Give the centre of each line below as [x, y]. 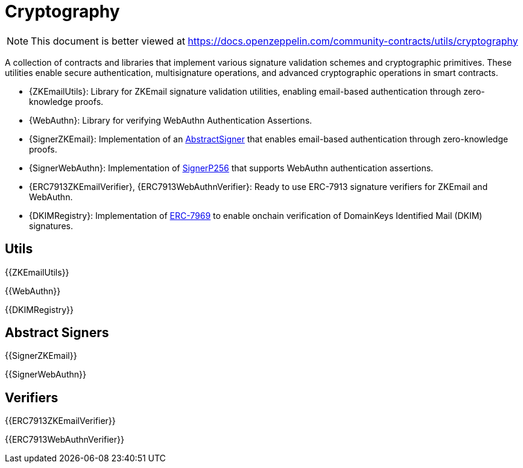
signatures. [51, 226]
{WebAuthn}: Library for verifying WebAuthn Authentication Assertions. [171, 120]
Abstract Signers [57, 333]
